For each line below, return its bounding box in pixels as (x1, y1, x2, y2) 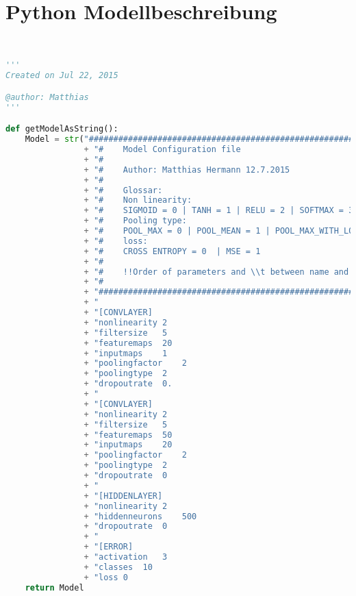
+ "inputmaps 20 (84, 440, 173, 450)
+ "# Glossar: (84, 185, 163, 195)
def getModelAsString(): (5, 124, 118, 134)
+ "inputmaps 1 (84, 348, 168, 358)
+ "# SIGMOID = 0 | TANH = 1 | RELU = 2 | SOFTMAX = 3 (84, 206, 354, 216)
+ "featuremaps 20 (84, 338, 173, 348)
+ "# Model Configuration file (84, 145, 241, 154)
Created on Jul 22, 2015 (5, 71, 118, 81)
